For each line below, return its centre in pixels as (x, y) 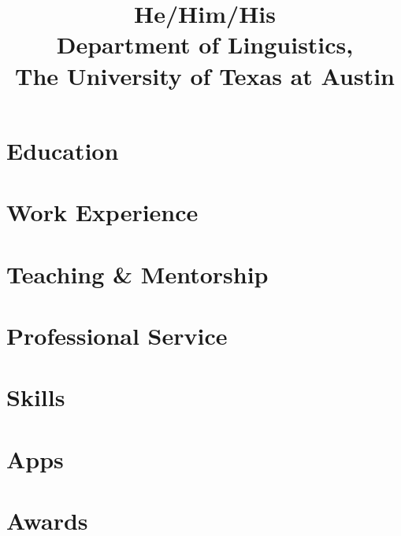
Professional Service (117, 335)
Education (63, 150)
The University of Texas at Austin (205, 75)
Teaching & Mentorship (137, 274)
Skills (36, 397)
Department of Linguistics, (205, 44)
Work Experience (102, 212)
